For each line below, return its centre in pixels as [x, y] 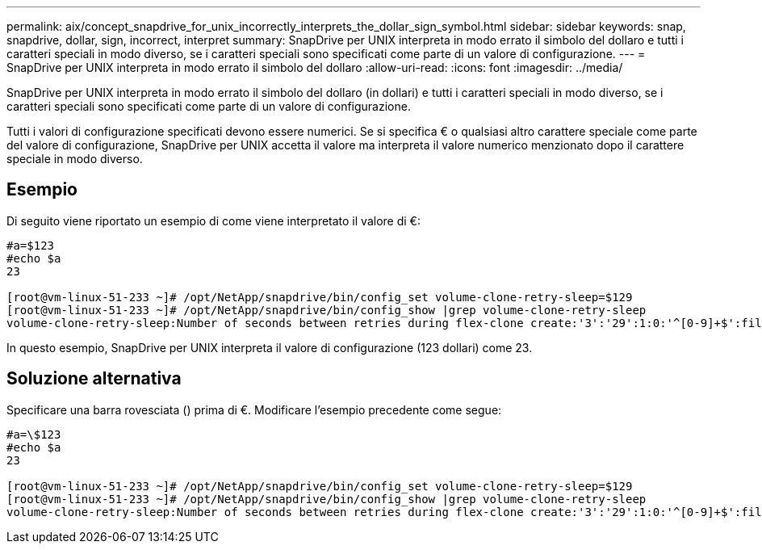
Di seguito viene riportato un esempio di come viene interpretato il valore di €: [214, 220]
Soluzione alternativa [94, 379]
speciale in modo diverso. [75, 159]
